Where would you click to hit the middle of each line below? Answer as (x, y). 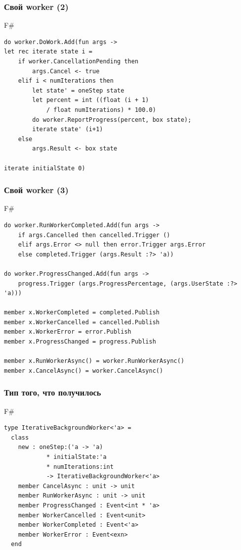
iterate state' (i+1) (68, 129)
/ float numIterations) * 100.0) (101, 110)
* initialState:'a (76, 457)
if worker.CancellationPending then (78, 61)
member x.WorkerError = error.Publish (68, 332)
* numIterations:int (80, 467)
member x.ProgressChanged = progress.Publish (80, 342)
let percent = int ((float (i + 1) (91, 100)
